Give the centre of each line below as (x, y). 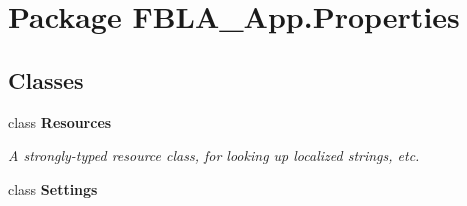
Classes (46, 79)
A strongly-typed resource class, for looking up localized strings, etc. (214, 155)
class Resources (60, 121)
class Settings (53, 188)
